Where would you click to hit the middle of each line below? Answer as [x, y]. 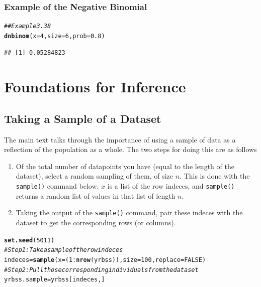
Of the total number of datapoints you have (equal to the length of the [125, 166]
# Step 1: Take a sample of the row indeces [64, 250]
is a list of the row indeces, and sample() [171, 186]
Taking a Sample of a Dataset [83, 118]
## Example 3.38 [28, 26]
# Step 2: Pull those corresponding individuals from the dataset [101, 270]
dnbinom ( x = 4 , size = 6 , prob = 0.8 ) [55, 36]
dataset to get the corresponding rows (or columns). [96, 222]
